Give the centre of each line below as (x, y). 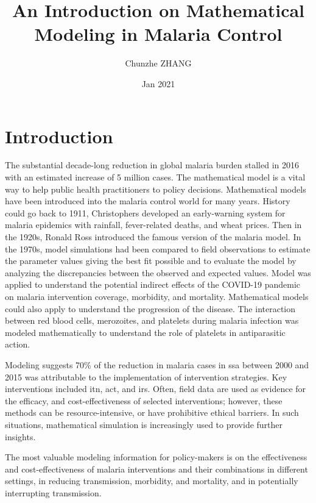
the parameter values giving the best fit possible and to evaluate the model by (151, 261)
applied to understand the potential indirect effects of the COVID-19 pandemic (153, 284)
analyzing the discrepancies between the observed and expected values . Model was (158, 272)
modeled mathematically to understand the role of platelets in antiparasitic (145, 332)
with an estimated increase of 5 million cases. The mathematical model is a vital (155, 177)
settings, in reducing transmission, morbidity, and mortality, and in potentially (152, 481)
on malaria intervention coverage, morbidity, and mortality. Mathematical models (157, 296)
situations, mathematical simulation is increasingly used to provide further (144, 424)
